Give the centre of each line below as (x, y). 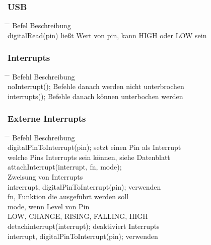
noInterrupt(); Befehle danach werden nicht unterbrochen (96, 86)
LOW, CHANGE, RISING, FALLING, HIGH (78, 216)
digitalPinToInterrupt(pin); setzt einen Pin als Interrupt (94, 147)
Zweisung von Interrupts (45, 177)
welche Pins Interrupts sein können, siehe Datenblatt (89, 157)
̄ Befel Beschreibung (39, 25)
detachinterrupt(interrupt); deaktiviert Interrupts (84, 226)
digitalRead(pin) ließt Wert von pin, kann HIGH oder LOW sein (107, 35)
